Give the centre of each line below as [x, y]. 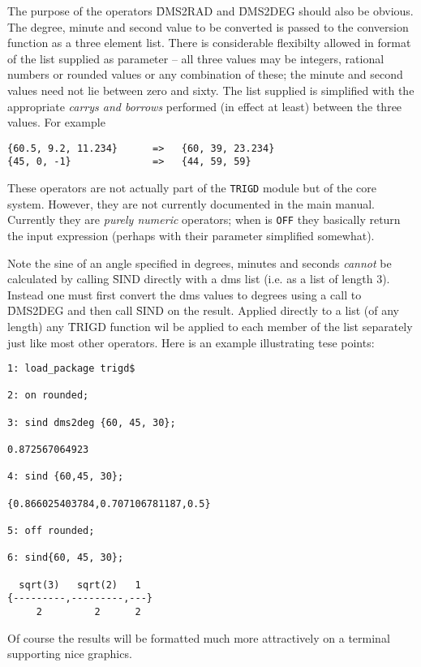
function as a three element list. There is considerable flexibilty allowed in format [209, 43]
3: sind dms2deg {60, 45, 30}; [92, 422]
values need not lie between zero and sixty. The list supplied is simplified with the [211, 90]
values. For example [56, 122]
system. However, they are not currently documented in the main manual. [191, 203]
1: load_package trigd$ [71, 369]
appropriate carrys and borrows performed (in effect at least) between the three [205, 106]
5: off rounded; [51, 531]
